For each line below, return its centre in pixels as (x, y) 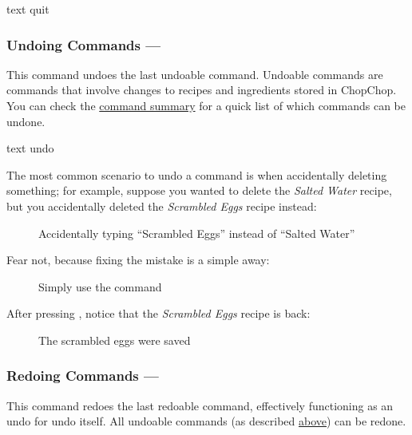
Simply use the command (100, 286)
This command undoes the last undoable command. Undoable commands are (195, 74)
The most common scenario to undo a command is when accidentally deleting (197, 174)
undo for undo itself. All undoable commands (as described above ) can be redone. (206, 421)
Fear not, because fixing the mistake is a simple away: (138, 260)
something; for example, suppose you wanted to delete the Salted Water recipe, (199, 190)
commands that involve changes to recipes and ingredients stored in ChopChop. (202, 90)
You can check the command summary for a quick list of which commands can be (206, 105)
